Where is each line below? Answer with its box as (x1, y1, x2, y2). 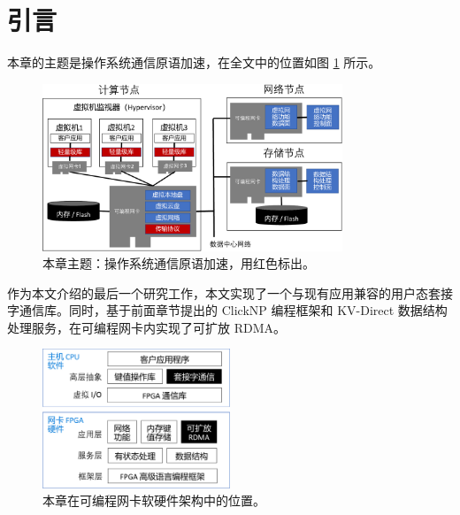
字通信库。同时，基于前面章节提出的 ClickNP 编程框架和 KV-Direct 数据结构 (7, 301, 448, 319)
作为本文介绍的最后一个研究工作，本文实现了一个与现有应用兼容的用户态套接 (7, 283, 453, 302)
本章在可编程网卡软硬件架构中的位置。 (42, 491, 265, 510)
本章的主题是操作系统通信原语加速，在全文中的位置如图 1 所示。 (7, 53, 381, 72)
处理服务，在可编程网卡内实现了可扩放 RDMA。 (7, 318, 286, 336)
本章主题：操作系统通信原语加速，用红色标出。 (42, 254, 315, 273)
